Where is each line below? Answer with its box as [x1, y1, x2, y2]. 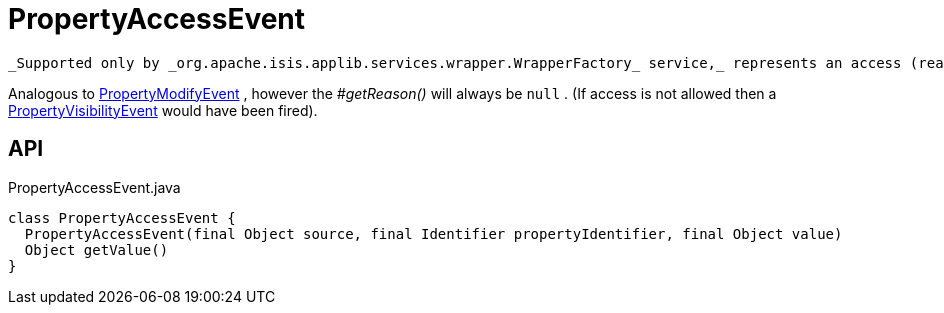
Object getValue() [24, 241, 169, 258]
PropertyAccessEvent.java [8, 178, 181, 196]
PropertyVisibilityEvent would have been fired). [8, 101, 318, 119]
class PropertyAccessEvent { [8, 209, 236, 226]
